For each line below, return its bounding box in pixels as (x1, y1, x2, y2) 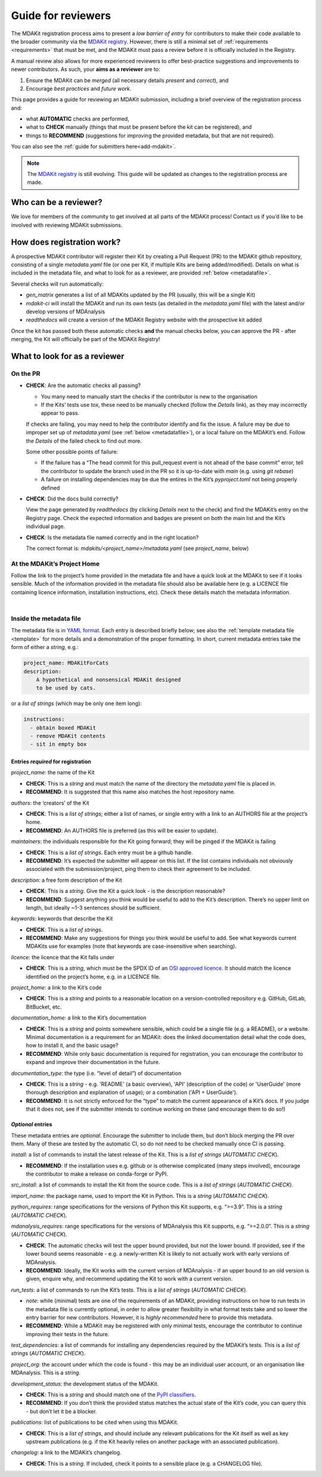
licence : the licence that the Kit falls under (11, 953, 114, 960)
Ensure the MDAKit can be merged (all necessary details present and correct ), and (26, 76, 229, 84)
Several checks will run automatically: (11, 280, 104, 288)
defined (41, 484, 60, 492)
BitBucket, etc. (26, 1003, 62, 1011)
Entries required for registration (11, 758, 92, 765)
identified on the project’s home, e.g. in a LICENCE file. (26, 973, 161, 980)
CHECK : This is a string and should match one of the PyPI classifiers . (26, 1391, 196, 1398)
